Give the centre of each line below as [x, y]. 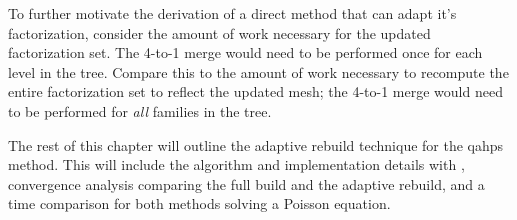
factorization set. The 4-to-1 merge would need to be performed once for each [245, 52]
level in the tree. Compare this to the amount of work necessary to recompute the [258, 71]
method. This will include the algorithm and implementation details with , [236, 164]
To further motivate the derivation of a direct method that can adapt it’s [232, 13]
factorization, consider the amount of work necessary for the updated [219, 32]
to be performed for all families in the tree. [140, 110]
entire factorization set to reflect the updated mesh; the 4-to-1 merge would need [255, 91]
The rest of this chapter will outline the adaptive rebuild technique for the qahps [256, 144]
